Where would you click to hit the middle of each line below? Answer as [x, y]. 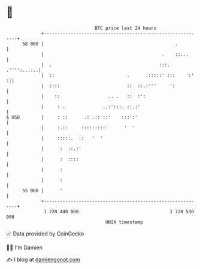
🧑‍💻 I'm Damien [25, 247]
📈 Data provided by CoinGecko [45, 234]
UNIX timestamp [124, 222]
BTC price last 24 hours [126, 28]
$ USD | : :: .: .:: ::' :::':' [72, 117]
